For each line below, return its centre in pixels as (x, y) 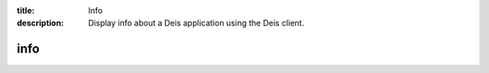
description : (40, 23)
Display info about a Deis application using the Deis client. (197, 23)
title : (26, 10)
